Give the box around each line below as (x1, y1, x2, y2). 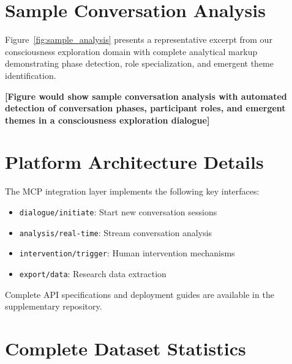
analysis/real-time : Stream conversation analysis (19, 226, 212, 239)
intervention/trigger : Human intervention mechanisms (19, 247, 235, 259)
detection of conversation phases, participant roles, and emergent (5, 102, 286, 114)
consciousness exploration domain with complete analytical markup (5, 45, 258, 58)
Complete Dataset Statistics (5, 336, 246, 360)
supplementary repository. (5, 300, 102, 313)
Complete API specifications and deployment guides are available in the (5, 288, 274, 300)
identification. (5, 69, 56, 81)
